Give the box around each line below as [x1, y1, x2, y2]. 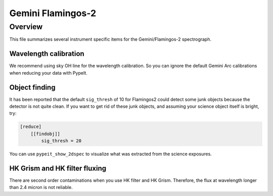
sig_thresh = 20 [41, 138, 82, 144]
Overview [9, 22, 43, 31]
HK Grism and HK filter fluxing [9, 164, 107, 172]
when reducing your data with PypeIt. [9, 70, 88, 76]
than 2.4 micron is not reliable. [9, 184, 73, 190]
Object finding [9, 83, 56, 92]
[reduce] [20, 124, 42, 129]
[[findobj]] [30, 131, 61, 137]
